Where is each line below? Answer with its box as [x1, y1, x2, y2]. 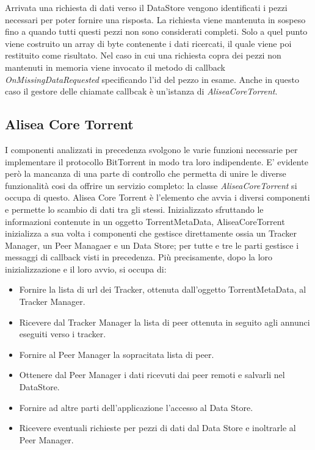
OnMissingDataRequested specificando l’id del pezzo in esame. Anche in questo [5, 73, 299, 85]
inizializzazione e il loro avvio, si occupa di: [5, 262, 167, 275]
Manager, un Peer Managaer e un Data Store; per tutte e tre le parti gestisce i [5, 238, 299, 251]
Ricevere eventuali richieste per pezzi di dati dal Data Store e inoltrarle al [19, 421, 296, 434]
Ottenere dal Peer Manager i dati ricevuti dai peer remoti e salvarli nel [19, 368, 285, 381]
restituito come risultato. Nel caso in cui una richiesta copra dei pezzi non [5, 49, 281, 62]
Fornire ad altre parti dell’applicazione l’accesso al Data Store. [19, 401, 253, 413]
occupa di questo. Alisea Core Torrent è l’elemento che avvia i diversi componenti [5, 191, 310, 204]
